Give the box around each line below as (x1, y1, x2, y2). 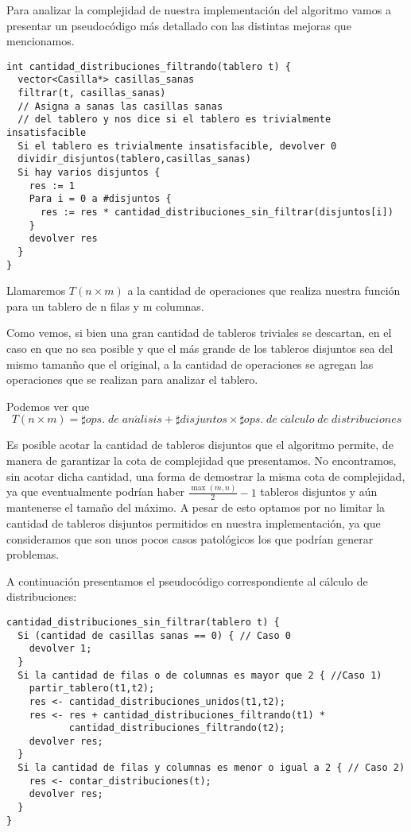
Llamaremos (6, 282, 66, 299)
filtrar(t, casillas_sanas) (17, 87, 166, 99)
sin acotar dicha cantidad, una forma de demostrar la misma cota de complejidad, (6, 467, 405, 484)
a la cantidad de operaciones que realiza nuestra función (127, 282, 401, 299)
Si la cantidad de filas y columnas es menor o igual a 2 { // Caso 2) (17, 762, 405, 774)
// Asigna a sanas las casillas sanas (17, 100, 223, 112)
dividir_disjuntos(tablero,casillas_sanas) (17, 153, 251, 165)
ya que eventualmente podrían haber (6, 483, 185, 500)
